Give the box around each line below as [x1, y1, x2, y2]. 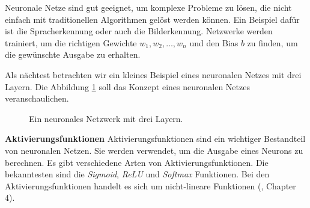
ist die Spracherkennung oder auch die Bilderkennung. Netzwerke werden [5, 25, 273, 37]
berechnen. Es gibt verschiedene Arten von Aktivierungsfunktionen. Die [5, 156, 269, 168]
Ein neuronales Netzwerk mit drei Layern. [29, 112, 183, 124]
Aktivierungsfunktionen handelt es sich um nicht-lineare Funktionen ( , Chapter [5, 179, 296, 192]
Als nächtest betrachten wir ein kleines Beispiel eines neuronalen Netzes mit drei [5, 68, 302, 81]
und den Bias [189, 36, 239, 49]
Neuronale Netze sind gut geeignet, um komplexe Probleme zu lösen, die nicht [5, 1, 292, 13]
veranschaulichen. [5, 92, 69, 105]
